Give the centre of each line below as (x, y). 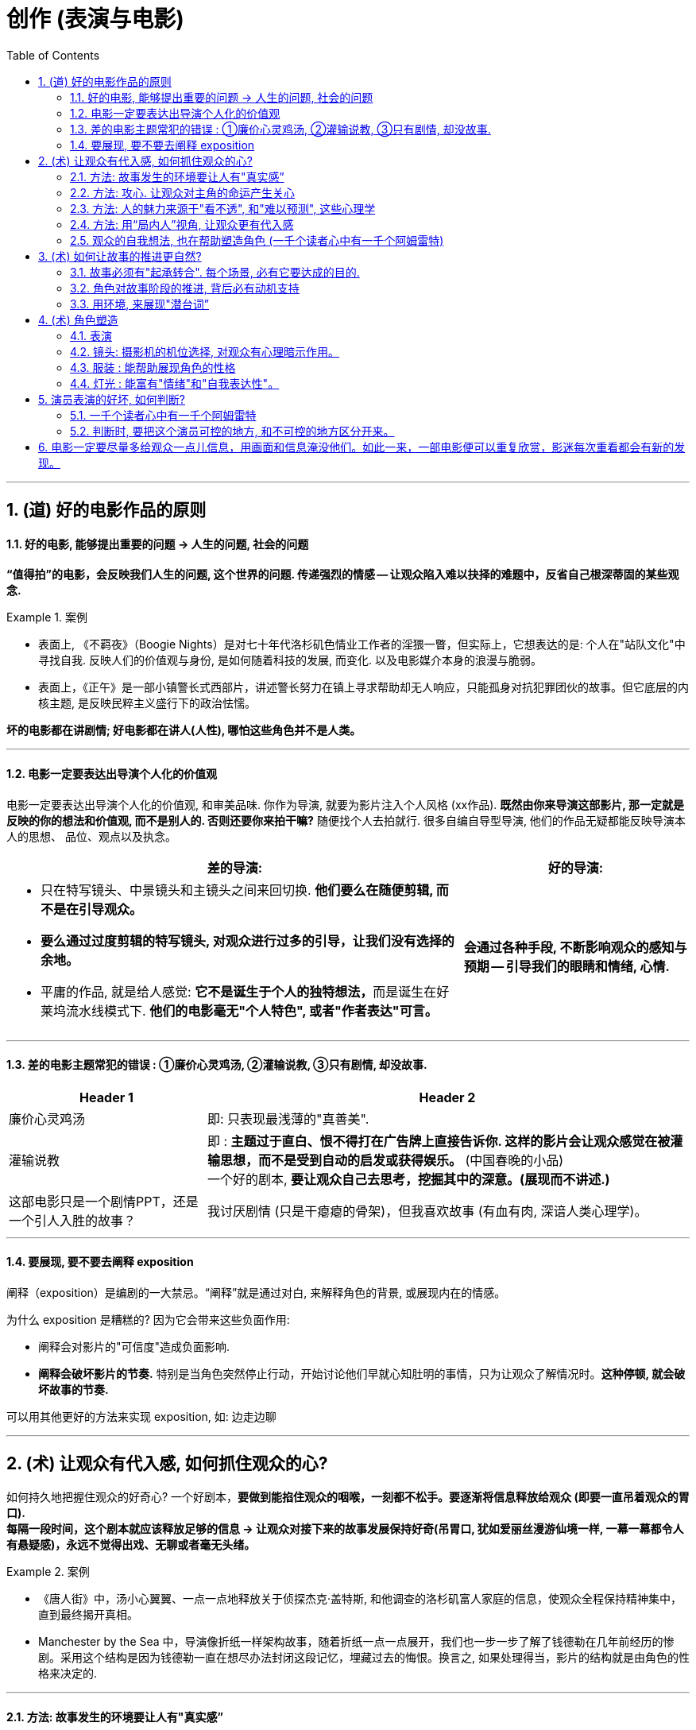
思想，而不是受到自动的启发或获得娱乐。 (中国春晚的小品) (392, 1160)
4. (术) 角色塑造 (78, 319)
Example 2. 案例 (48, 1571)
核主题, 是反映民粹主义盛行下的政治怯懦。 (147, 703)
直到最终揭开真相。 (88, 1614)
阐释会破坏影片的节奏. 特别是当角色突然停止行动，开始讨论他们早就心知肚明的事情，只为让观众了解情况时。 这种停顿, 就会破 (362, 1374)
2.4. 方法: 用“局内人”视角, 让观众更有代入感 (182, 224)
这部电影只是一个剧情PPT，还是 (104, 1201)
